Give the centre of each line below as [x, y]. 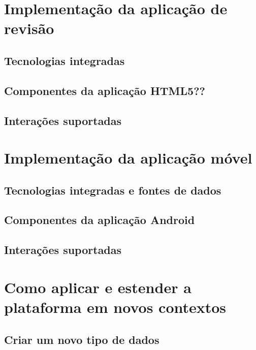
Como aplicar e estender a [98, 287]
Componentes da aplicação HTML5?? [105, 90]
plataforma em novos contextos [115, 307]
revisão [29, 28]
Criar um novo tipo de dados [82, 339]
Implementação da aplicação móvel [128, 158]
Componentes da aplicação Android [100, 220]
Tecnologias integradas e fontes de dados [113, 190]
